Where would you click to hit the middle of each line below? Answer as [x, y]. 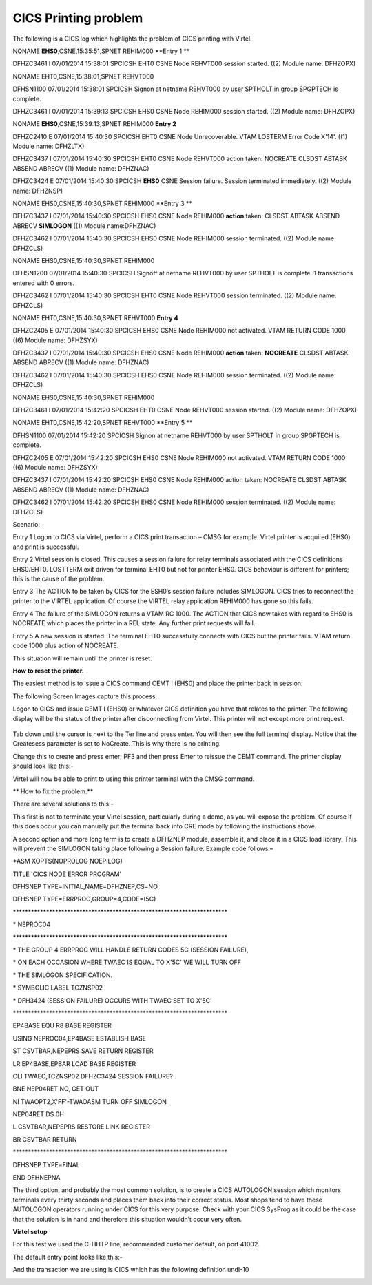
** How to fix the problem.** [53, 791]
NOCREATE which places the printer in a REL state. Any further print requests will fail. [134, 623]
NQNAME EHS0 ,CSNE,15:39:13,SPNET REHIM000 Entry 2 [95, 124]
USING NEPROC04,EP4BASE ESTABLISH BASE [80, 1038]
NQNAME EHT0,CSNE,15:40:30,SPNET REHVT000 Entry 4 [95, 317]
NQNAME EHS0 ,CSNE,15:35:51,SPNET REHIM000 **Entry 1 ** [101, 51]
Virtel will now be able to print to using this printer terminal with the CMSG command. [134, 779]
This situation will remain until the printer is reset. [82, 658]
